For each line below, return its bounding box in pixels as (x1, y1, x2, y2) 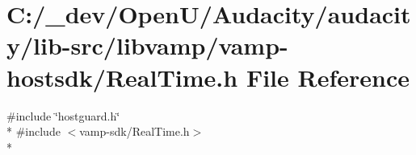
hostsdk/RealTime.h (6, 60, 238, 93)
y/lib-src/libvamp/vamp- (6, 29, 288, 62)
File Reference (246, 60, 410, 93)
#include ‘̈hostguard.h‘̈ (6, 107, 120, 124)
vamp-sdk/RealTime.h (79, 123, 190, 140)
